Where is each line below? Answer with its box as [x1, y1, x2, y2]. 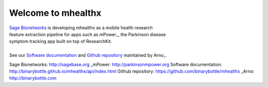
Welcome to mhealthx [9, 7, 102, 18]
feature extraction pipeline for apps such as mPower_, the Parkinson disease [9, 31, 166, 37]
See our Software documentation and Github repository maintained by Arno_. [9, 52, 167, 58]
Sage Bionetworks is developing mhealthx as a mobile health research [9, 25, 153, 31]
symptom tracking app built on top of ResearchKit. [9, 39, 112, 44]
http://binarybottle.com [9, 75, 57, 81]
